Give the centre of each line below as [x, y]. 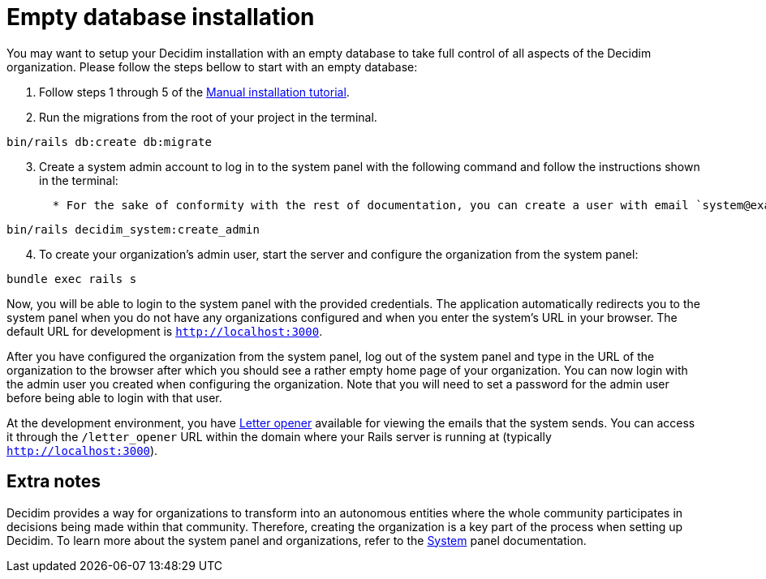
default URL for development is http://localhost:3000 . [165, 331]
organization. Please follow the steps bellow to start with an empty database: [212, 66]
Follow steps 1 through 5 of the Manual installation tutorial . [194, 92]
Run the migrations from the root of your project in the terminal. [208, 117]
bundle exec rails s [72, 279]
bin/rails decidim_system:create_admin [133, 229]
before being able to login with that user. [114, 397]
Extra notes [54, 482]
